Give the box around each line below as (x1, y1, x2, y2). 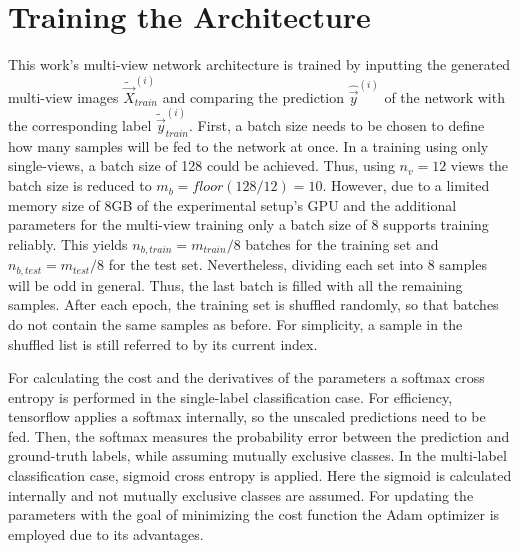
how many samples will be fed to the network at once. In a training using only (8, 135, 489, 156)
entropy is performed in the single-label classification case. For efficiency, (8, 386, 453, 407)
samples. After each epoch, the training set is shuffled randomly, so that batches (8, 294, 499, 315)
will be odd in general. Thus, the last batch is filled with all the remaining (8, 274, 463, 295)
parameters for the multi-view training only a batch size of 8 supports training (8, 214, 489, 235)
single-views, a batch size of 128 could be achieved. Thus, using (8, 155, 395, 176)
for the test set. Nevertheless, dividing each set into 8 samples (108, 254, 487, 275)
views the (450, 155, 509, 176)
